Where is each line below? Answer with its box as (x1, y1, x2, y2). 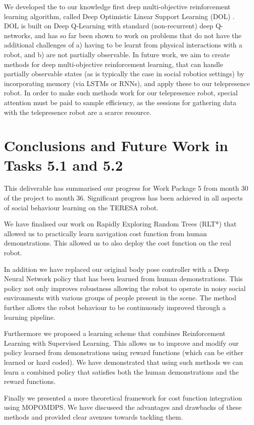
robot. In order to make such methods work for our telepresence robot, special (4, 88, 238, 98)
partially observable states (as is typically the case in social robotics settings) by (4, 68, 245, 79)
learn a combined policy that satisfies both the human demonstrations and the (4, 366, 239, 377)
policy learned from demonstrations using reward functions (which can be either (4, 347, 244, 358)
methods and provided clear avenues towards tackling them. (4, 411, 183, 422)
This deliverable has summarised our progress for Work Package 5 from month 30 (4, 183, 248, 193)
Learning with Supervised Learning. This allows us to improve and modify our (4, 337, 239, 348)
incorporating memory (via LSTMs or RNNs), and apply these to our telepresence (4, 78, 250, 88)
